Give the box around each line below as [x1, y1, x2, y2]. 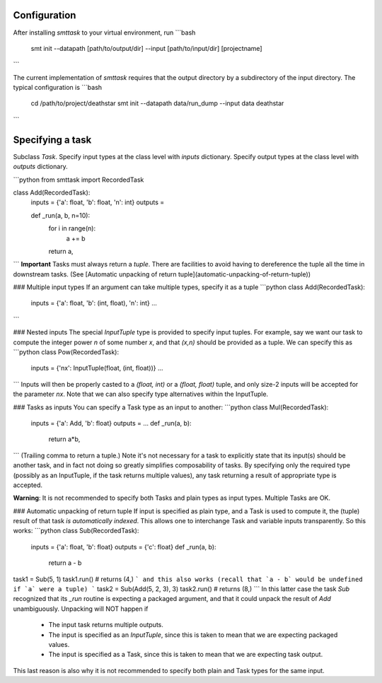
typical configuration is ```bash [13, 83, 103, 92]
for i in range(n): [48, 224, 95, 233]
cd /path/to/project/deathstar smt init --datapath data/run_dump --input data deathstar [30, 99, 284, 107]
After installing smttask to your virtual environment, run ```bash [13, 28, 196, 37]
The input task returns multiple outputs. [48, 621, 164, 629]
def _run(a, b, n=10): [30, 211, 91, 219]
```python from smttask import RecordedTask [13, 175, 144, 184]
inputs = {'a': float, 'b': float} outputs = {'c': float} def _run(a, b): [30, 542, 216, 551]
